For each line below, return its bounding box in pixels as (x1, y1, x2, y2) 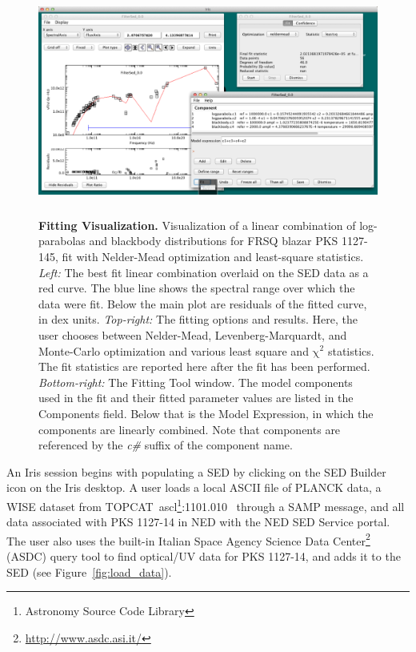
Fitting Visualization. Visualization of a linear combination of (38, 216, 356, 233)
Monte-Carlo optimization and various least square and (38, 342, 309, 359)
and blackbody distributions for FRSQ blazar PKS (89, 232, 338, 249)
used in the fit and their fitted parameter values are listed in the (38, 389, 354, 406)
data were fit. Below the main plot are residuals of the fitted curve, (38, 295, 367, 312)
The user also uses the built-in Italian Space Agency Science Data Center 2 (6, 529, 370, 549)
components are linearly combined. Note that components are (38, 421, 341, 437)
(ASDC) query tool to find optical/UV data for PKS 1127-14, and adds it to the (6, 547, 401, 564)
